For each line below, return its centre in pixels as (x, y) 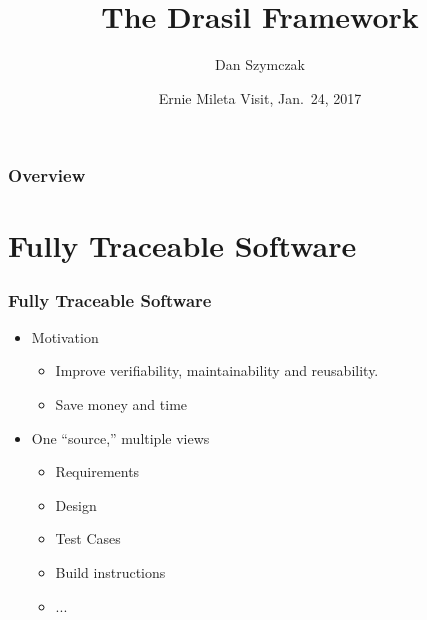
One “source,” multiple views (120, 437)
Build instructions (110, 571)
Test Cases (88, 538)
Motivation (65, 336)
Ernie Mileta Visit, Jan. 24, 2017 (260, 97)
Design (76, 504)
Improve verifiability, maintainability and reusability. (217, 370)
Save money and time (121, 404)
